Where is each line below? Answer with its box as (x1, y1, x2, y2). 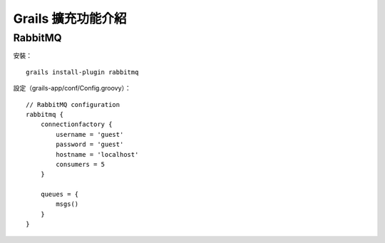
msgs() (56, 200, 79, 208)
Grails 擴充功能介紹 (13, 11, 127, 26)
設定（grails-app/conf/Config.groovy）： (13, 84, 131, 93)
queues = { (40, 190, 79, 199)
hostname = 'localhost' (56, 150, 139, 158)
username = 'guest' (56, 130, 124, 138)
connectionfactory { (40, 120, 113, 128)
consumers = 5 (56, 160, 106, 168)
